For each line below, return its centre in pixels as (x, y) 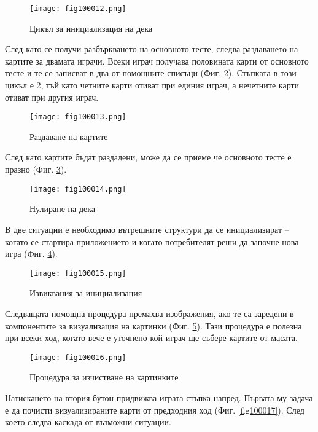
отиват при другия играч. (52, 97)
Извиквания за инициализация (86, 293)
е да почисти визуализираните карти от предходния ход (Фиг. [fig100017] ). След (155, 410)
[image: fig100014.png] (78, 189)
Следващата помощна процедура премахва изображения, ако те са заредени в (149, 313)
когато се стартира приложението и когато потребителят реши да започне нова (152, 241)
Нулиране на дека (63, 209)
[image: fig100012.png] (78, 9)
